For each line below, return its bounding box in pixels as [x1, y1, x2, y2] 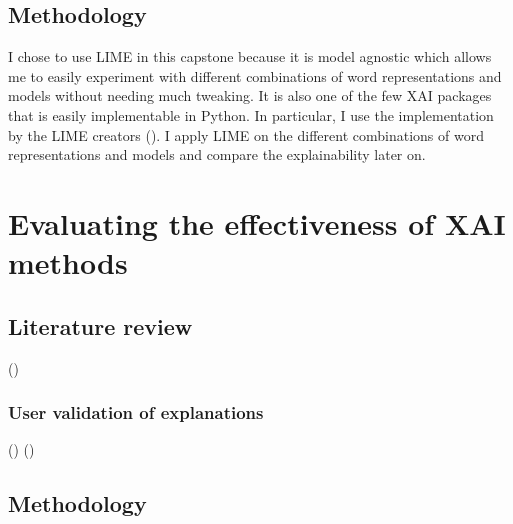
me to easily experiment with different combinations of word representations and [8, 65, 502, 86]
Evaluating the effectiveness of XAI [8, 202, 506, 243]
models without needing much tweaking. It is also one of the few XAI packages [8, 85, 492, 106]
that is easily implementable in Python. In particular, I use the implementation [8, 104, 494, 125]
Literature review [8, 310, 193, 341]
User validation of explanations [8, 400, 264, 425]
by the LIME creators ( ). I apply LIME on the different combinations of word [8, 124, 484, 145]
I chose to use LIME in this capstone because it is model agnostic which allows [8, 46, 492, 67]
